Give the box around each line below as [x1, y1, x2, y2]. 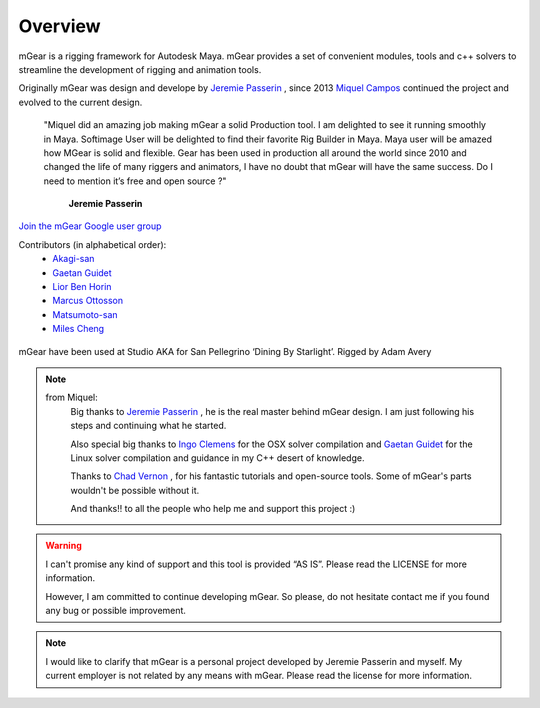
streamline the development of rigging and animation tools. [18, 63, 262, 75]
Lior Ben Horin [52, 281, 112, 293]
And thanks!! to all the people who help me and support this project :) [70, 503, 356, 515]
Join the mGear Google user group [18, 220, 162, 232]
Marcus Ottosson [52, 295, 124, 307]
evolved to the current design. [18, 96, 143, 108]
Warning [45, 540, 82, 552]
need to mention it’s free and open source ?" [43, 175, 227, 187]
